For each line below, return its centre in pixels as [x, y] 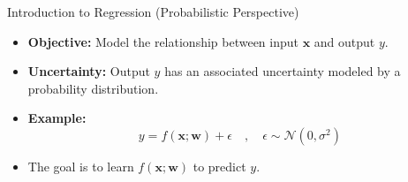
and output [344, 41]
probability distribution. [93, 88]
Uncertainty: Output [89, 71]
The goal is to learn [81, 166]
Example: [57, 118]
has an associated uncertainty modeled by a [283, 71]
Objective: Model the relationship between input [163, 41]
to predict [219, 166]
